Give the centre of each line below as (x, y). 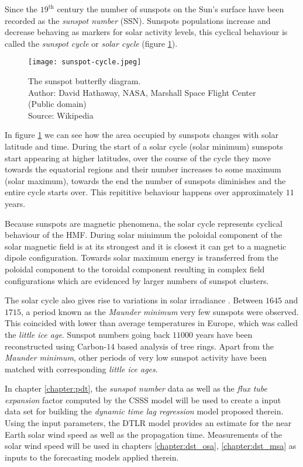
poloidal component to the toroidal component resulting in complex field (135, 269)
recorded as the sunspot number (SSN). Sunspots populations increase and (138, 20)
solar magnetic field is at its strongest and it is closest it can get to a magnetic (146, 246)
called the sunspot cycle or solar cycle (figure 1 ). (91, 43)
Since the (21, 9)
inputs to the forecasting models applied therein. (92, 457)
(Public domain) (57, 104)
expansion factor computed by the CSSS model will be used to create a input (143, 399)
